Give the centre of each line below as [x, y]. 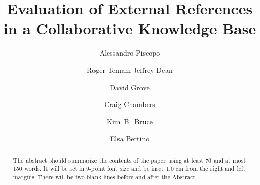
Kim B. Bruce [130, 121]
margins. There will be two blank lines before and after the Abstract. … [108, 177]
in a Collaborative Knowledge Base [130, 28]
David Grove [130, 87]
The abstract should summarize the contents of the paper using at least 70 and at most [129, 160]
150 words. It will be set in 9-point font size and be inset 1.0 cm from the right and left [129, 168]
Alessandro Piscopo [130, 53]
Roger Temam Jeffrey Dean [130, 70]
